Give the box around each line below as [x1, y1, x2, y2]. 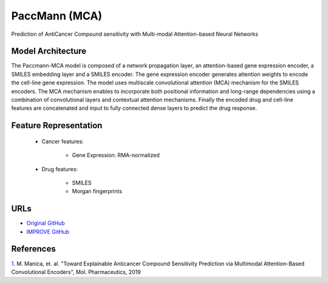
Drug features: [41, 165, 78, 172]
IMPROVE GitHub [26, 228, 70, 235]
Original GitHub [26, 219, 65, 227]
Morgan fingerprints [72, 188, 123, 195]
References [11, 244, 56, 254]
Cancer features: [41, 137, 84, 145]
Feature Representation [11, 120, 103, 131]
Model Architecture [11, 46, 87, 56]
